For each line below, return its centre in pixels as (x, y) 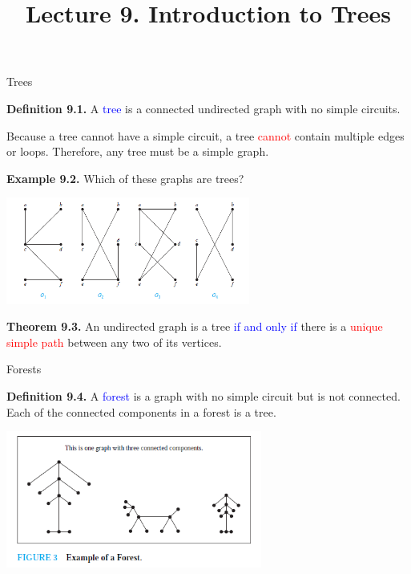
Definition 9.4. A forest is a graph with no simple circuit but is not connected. (203, 396)
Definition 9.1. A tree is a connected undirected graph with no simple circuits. (203, 108)
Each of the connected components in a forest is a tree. (141, 411)
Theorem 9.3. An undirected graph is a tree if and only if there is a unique (195, 326)
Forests (24, 369)
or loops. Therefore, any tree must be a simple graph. (138, 151)
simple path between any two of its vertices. (114, 342)
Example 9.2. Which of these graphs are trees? (125, 178)
